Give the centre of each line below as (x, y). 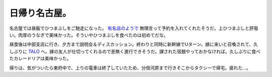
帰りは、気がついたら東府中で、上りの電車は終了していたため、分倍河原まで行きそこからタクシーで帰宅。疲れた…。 (130, 67)
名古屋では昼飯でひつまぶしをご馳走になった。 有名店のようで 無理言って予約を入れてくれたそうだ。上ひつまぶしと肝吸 (134, 28)
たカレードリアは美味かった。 (40, 58)
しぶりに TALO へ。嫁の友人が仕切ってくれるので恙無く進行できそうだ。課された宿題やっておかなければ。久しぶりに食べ (135, 51)
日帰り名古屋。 (40, 13)
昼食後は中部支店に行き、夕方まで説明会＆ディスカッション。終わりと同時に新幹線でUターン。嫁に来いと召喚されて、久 (133, 44)
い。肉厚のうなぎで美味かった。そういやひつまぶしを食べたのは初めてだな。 (89, 35)
